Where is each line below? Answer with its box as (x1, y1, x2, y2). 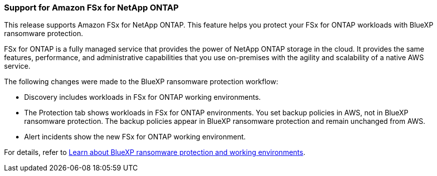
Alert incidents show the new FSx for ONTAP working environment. (24, 132, 246, 141)
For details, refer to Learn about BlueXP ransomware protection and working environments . (4, 148, 305, 157)
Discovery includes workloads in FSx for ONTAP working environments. (24, 93, 261, 102)
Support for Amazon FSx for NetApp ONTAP (4, 3, 179, 13)
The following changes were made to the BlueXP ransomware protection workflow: (4, 77, 278, 86)
